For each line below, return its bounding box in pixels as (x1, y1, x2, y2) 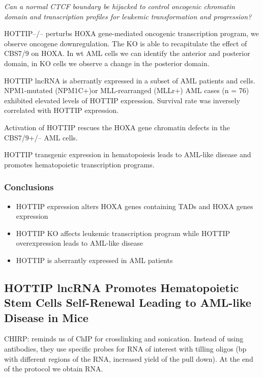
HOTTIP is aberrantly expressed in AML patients (16, 254, 173, 265)
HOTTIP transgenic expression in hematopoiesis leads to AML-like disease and (4, 149, 251, 160)
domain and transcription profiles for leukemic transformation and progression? (4, 11, 252, 21)
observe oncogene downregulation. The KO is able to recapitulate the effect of (4, 38, 247, 48)
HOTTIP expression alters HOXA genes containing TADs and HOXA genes (16, 200, 253, 211)
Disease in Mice (4, 309, 89, 325)
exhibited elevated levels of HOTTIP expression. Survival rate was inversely (4, 95, 240, 105)
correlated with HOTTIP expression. (4, 105, 119, 115)
